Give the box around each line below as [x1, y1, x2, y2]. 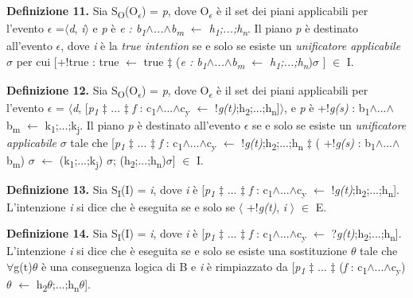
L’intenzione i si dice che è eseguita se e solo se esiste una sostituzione [6, 242, 348, 259]
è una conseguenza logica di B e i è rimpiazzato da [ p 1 [41, 258, 306, 277]
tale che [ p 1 [70, 134, 126, 153]
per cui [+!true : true [16, 52, 119, 69]
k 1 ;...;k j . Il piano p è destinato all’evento [45, 117, 240, 136]
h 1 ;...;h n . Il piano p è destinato [208, 20, 359, 38]
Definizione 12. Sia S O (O [6, 81, 138, 100]
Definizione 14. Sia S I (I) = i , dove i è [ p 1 [6, 225, 216, 244]
